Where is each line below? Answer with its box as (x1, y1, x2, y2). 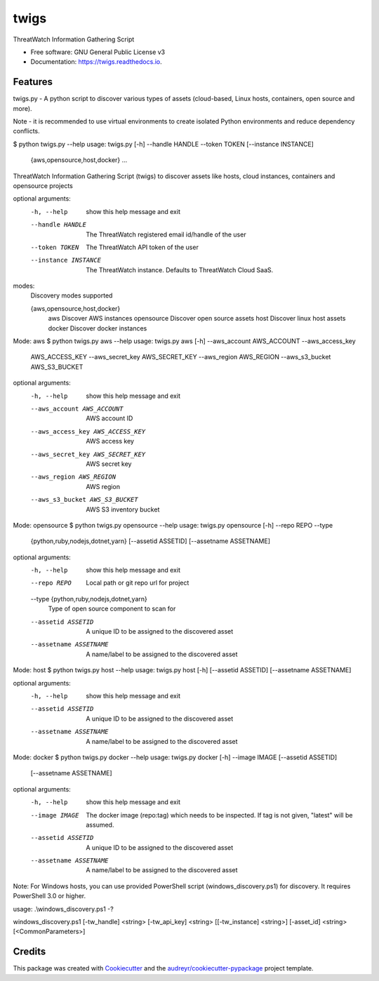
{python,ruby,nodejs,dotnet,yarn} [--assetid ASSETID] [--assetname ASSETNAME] (30, 537, 270, 545)
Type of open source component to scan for (48, 604, 176, 613)
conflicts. (13, 127, 40, 135)
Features (13, 76, 53, 88)
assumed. (86, 820, 114, 829)
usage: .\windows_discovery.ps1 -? (13, 905, 114, 913)
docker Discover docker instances (48, 323, 147, 333)
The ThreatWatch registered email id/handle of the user (86, 230, 246, 239)
